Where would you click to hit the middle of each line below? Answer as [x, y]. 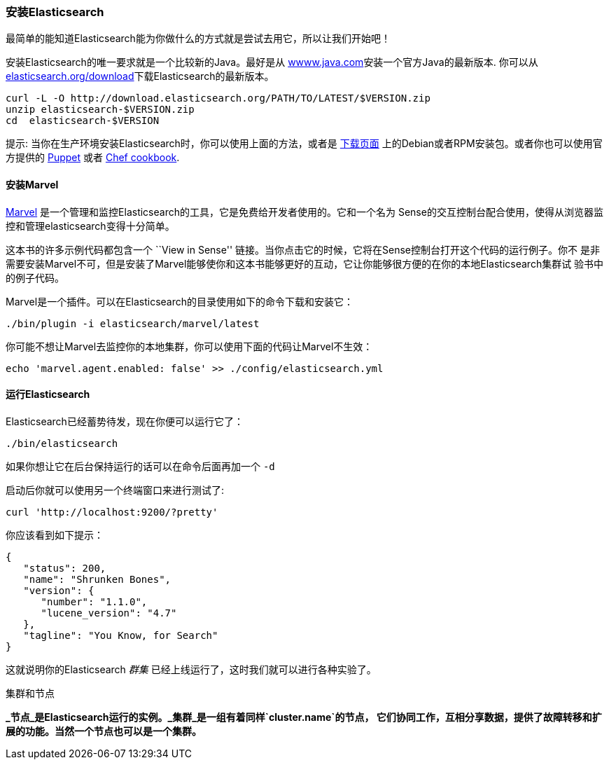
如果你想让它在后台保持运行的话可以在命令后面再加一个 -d [140, 466]
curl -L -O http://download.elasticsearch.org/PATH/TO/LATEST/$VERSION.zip [218, 98]
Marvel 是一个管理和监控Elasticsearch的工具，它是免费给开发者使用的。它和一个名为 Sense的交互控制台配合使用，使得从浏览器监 [304, 212]
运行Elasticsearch [48, 394]
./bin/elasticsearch [62, 443]
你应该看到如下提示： [55, 535]
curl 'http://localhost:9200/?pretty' [112, 512]
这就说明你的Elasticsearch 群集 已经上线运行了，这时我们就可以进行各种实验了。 [191, 669]
